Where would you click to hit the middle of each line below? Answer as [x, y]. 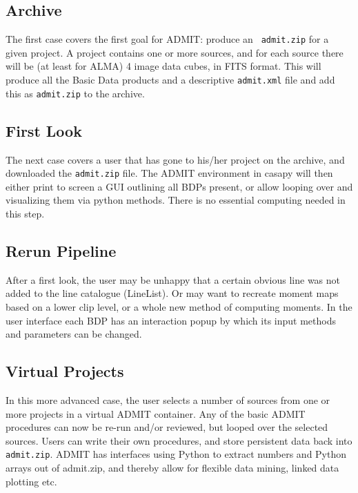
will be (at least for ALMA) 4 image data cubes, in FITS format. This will [163, 66]
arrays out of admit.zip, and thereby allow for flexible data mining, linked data [172, 467]
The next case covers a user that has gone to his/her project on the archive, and [175, 159]
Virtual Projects [65, 371]
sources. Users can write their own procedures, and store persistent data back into [179, 440]
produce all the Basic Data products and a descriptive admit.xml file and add [170, 80]
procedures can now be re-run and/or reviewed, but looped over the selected [167, 427]
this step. [25, 213]
